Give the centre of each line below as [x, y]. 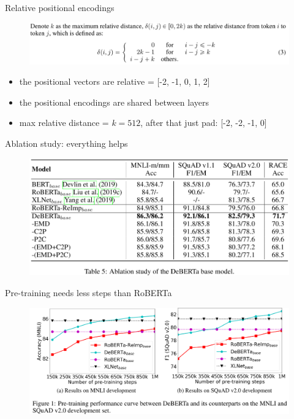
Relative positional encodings [60, 7]
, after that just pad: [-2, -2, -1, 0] [204, 123]
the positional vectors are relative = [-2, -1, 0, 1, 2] [115, 81]
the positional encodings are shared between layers [114, 102]
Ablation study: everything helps [66, 143]
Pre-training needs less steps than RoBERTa [89, 292]
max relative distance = [64, 123]
